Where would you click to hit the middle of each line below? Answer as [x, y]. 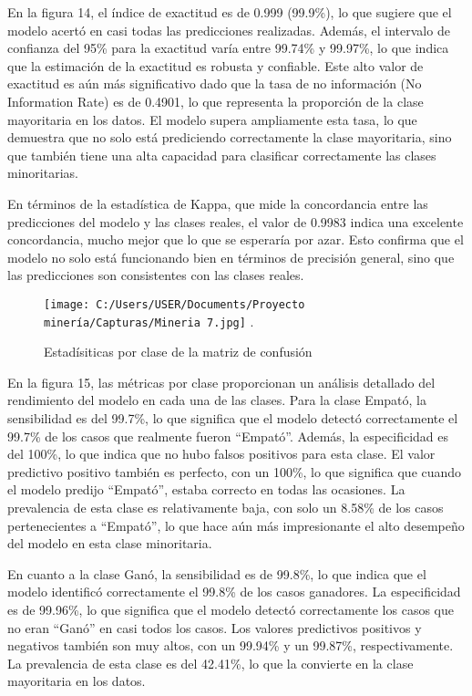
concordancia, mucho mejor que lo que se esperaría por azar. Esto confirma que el [236, 239]
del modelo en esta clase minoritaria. [110, 543]
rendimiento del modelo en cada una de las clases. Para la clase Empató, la [217, 400]
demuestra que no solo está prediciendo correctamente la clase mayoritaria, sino [230, 137]
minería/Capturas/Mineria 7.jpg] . [149, 321]
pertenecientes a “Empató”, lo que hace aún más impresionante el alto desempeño [236, 525]
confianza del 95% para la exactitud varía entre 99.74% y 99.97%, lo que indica [228, 48]
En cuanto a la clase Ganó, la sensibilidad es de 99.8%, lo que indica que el [217, 573]
